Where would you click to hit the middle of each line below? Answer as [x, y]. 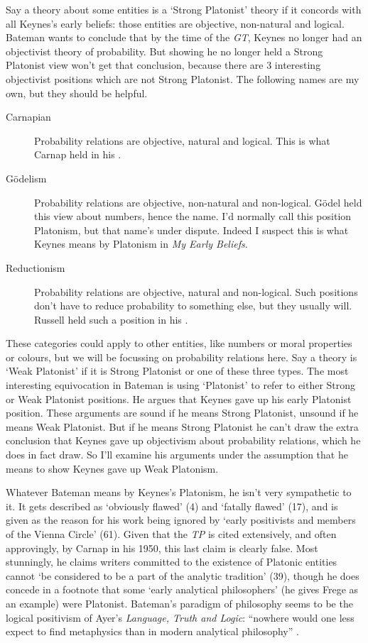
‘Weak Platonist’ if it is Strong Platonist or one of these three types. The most [177, 371]
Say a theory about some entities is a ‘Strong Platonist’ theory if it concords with [184, 9]
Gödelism [26, 178]
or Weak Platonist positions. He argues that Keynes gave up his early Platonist [179, 399]
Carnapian [28, 117]
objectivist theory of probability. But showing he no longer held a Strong [164, 51]
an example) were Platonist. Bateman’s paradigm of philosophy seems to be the [179, 603]
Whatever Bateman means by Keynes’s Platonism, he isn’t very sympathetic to [179, 492]
